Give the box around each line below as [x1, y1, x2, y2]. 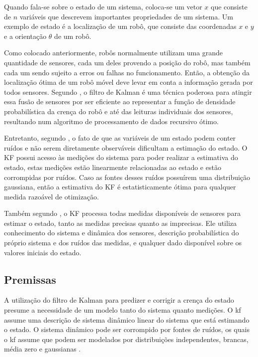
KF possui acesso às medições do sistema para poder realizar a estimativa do [4, 152, 238, 163]
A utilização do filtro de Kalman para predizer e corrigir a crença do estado [4, 295, 234, 305]
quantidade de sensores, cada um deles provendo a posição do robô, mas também [4, 57, 251, 67]
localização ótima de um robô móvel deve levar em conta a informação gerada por [4, 77, 253, 87]
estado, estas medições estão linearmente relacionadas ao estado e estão [4, 162, 221, 172]
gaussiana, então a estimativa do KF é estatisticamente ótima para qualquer [4, 181, 236, 192]
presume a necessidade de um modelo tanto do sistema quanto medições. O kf [4, 305, 241, 315]
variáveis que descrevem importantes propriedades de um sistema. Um [19, 11, 233, 21]
